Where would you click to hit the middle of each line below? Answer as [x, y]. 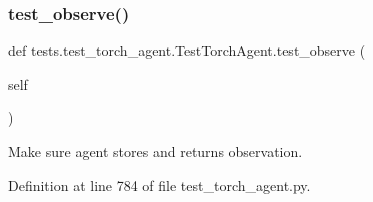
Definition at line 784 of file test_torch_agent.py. [159, 184]
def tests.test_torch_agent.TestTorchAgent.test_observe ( [187, 50]
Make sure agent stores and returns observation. [155, 151]
